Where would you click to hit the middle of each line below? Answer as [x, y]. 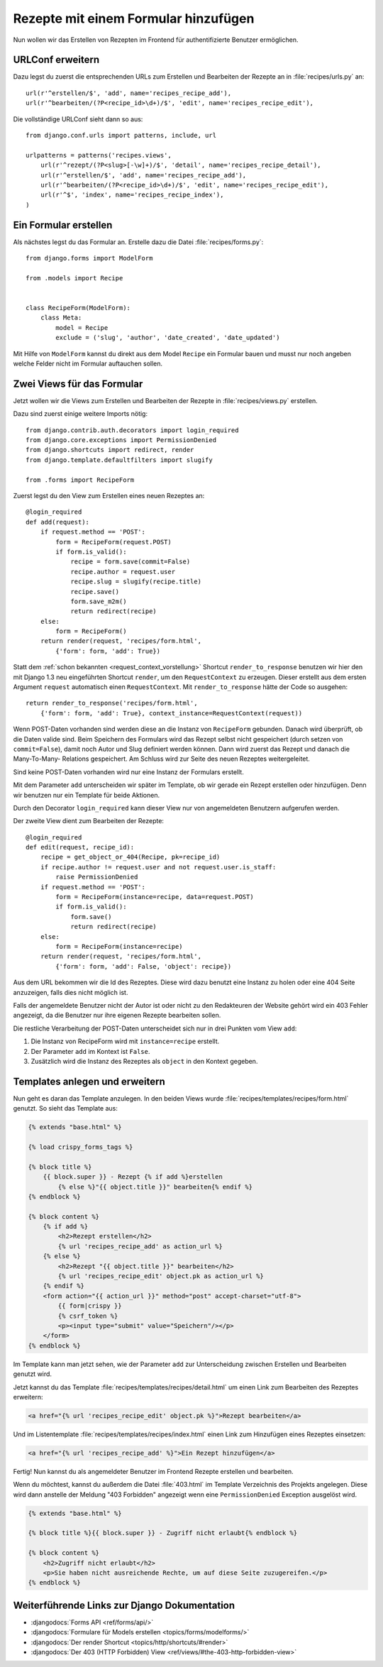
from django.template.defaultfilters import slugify [119, 460]
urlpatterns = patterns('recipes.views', [99, 155]
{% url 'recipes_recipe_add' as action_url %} [140, 1246]
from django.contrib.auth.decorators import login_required [132, 430]
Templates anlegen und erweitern [89, 1081]
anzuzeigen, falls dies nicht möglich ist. [71, 992]
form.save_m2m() [99, 601]
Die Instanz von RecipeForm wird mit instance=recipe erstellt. [125, 1041]
